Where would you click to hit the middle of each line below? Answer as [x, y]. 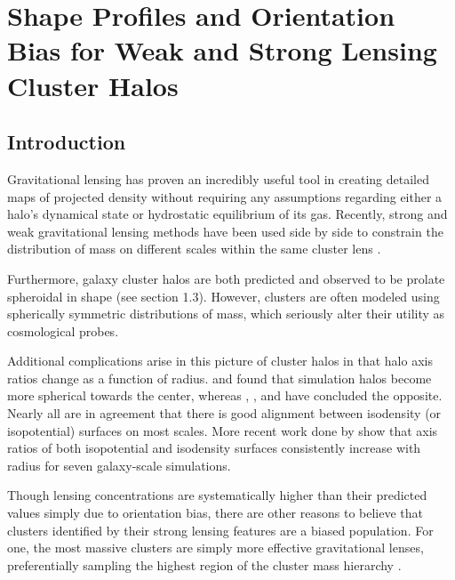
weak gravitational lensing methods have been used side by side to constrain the [225, 231]
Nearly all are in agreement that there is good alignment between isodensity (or [224, 413]
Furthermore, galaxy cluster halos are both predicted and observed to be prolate [226, 278]
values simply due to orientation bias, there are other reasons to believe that [216, 513]
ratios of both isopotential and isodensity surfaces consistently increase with [214, 448]
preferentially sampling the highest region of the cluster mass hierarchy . [204, 564]
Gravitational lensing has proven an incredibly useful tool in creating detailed [218, 178]
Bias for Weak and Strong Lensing [222, 50]
